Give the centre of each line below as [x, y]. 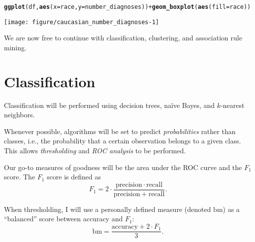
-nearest [233, 105]
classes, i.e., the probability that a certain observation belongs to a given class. [123, 141]
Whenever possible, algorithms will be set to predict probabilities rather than [120, 131]
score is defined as [74, 177]
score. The [20, 177]
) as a [231, 209]
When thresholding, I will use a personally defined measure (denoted [108, 209]
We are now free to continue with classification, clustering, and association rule [123, 38]
